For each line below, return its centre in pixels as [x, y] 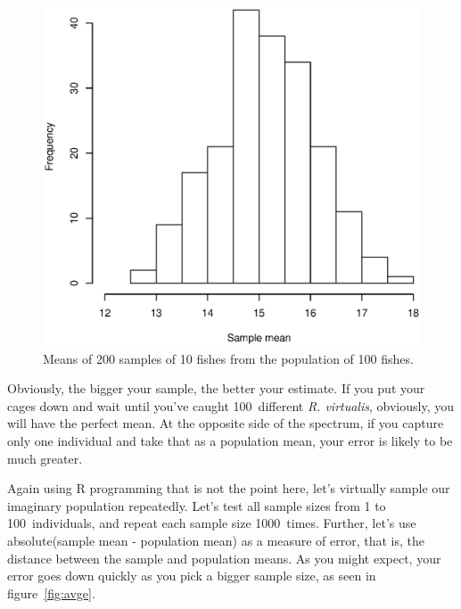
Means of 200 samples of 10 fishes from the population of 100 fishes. [228, 358]
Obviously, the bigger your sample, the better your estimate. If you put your [216, 388]
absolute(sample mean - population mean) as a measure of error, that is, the [216, 541]
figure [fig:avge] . [51, 593]
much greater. [45, 458]
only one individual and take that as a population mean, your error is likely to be [230, 441]
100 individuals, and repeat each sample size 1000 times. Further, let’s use [212, 523]
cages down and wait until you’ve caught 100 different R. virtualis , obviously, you [230, 405]
